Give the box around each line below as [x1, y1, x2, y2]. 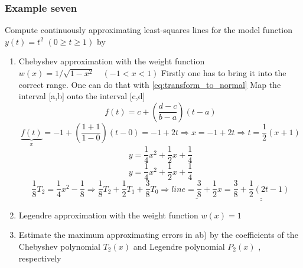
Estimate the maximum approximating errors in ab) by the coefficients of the [18, 228, 298, 241]
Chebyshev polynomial [18, 240, 100, 253]
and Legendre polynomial [133, 240, 225, 253]
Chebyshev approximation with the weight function [18, 55, 205, 67]
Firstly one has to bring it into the [161, 67, 286, 79]
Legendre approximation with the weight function [18, 208, 198, 221]
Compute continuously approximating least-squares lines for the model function [5, 24, 293, 36]
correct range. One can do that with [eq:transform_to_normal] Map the [18, 78, 281, 90]
